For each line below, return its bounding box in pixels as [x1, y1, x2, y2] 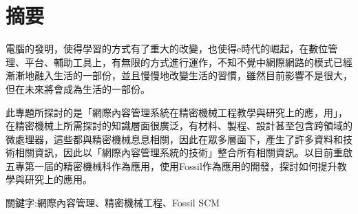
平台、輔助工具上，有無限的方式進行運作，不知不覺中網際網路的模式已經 [24, 54, 352, 69]
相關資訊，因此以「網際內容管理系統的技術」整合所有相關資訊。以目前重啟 [14, 145, 352, 160]
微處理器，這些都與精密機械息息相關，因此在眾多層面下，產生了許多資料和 [6, 131, 343, 146]
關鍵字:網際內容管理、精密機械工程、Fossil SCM [6, 195, 220, 210]
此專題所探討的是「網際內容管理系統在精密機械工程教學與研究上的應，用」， [6, 105, 348, 119]
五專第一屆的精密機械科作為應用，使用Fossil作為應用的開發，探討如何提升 [6, 158, 337, 173]
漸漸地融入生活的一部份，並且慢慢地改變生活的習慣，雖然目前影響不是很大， [6, 68, 352, 83]
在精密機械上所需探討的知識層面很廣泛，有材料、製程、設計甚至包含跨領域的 [6, 118, 352, 133]
